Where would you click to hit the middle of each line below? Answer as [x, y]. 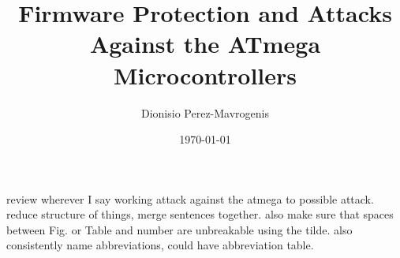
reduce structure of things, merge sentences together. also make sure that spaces [200, 214]
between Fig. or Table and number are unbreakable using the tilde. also [179, 229]
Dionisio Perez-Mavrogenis [205, 112]
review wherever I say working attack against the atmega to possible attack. [190, 198]
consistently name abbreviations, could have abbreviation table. [160, 245]
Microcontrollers [205, 75]
